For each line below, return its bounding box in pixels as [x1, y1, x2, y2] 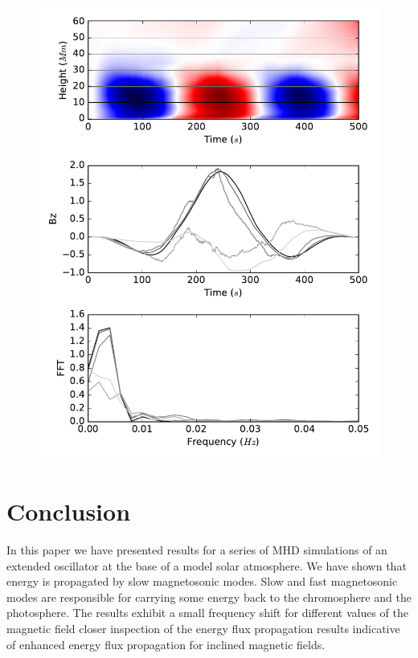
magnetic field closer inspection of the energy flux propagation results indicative [6, 620, 400, 637]
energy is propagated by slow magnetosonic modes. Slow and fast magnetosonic [6, 573, 398, 590]
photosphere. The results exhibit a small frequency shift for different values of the [6, 604, 408, 621]
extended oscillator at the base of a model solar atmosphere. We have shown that [6, 557, 407, 574]
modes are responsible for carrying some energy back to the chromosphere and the [6, 588, 412, 605]
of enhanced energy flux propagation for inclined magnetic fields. [6, 636, 326, 652]
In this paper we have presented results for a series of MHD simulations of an [6, 542, 387, 558]
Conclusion [6, 495, 131, 528]
